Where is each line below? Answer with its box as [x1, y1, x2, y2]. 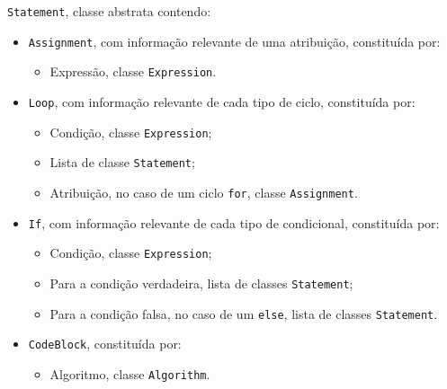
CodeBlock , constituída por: [28, 334, 182, 353]
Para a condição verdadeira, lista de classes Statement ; [49, 273, 353, 292]
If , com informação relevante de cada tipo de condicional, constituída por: [28, 213, 440, 232]
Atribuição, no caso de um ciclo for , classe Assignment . [49, 182, 358, 201]
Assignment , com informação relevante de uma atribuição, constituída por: [28, 31, 441, 50]
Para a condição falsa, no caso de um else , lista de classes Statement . [49, 304, 438, 323]
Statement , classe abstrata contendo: [7, 2, 211, 20]
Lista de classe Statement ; [49, 153, 195, 172]
